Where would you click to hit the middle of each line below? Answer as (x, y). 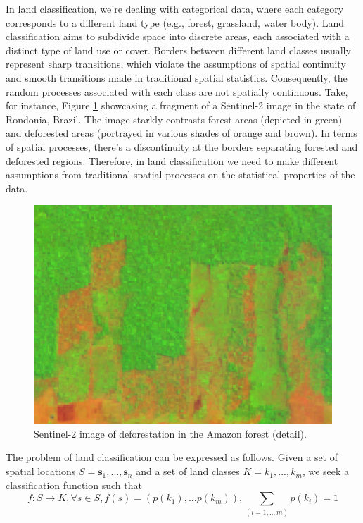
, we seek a (326, 471)
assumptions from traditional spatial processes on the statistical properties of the (180, 174)
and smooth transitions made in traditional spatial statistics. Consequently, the (177, 77)
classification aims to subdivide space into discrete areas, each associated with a (178, 36)
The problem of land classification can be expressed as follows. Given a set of (172, 457)
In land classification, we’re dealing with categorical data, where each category (175, 8)
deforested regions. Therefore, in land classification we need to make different (172, 160)
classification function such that (74, 485)
